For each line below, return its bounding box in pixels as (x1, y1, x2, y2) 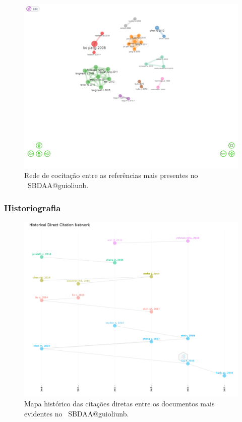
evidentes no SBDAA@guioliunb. (24, 408, 129, 419)
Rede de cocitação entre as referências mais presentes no (24, 170, 198, 180)
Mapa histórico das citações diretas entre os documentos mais (24, 398, 215, 409)
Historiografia (4, 201, 61, 214)
